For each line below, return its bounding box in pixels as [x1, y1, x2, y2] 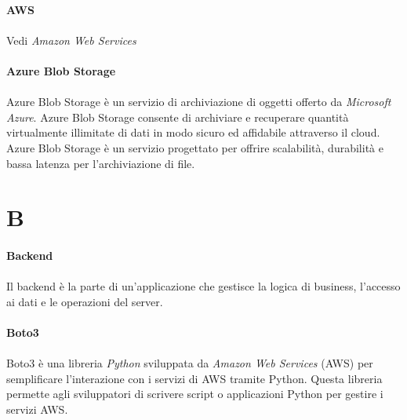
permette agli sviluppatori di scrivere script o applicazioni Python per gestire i [6, 385, 383, 402]
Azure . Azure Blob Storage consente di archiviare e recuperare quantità [6, 108, 349, 125]
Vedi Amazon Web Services [6, 31, 136, 48]
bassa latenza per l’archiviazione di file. [6, 155, 195, 171]
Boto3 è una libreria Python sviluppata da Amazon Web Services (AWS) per [6, 355, 373, 371]
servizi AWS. [6, 401, 68, 418]
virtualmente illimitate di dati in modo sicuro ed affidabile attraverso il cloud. [6, 124, 380, 141]
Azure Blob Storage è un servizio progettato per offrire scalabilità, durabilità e [6, 139, 383, 155]
